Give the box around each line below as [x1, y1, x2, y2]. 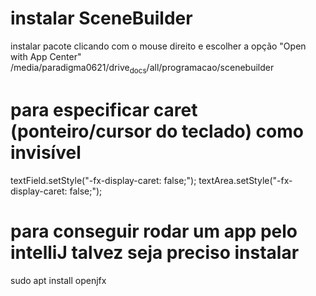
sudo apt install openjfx [10, 274, 107, 286]
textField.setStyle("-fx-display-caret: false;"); [10, 174, 197, 186]
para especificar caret [10, 98, 198, 121]
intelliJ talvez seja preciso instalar [10, 241, 300, 264]
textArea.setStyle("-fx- [198, 174, 293, 186]
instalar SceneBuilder [10, 7, 193, 30]
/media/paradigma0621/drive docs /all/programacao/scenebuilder [10, 61, 275, 76]
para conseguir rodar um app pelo [10, 220, 298, 242]
